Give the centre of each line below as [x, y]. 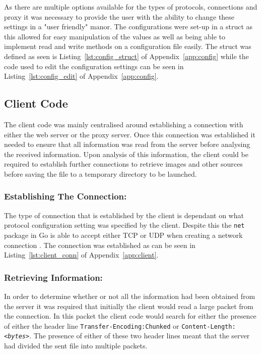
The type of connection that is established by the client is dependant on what [124, 215]
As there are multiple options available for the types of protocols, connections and [131, 7]
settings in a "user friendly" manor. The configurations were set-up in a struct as [128, 27]
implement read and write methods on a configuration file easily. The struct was [128, 46]
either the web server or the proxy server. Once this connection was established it [130, 134]
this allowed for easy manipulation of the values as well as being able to [115, 36]
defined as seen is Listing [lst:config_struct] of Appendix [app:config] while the [126, 56]
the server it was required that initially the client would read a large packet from [129, 306]
